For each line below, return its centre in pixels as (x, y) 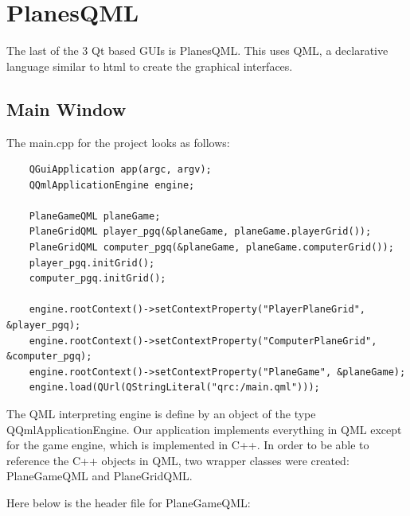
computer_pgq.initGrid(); (98, 279)
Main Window (66, 109)
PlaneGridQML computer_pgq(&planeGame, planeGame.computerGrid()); (211, 248)
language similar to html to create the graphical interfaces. (150, 66)
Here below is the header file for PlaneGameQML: (129, 502)
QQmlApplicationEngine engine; (112, 185)
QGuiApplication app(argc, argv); (120, 170)
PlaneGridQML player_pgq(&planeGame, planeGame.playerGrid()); (200, 232)
